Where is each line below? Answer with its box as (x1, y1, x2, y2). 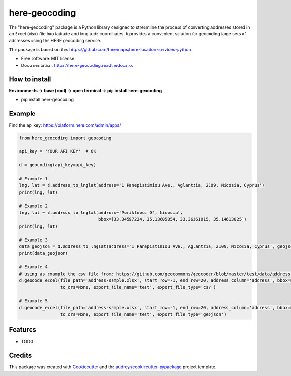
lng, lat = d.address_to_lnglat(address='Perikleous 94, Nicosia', (19, 210, 183, 215)
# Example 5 (19, 298, 48, 304)
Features (9, 326, 36, 334)
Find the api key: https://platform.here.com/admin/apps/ (9, 122, 121, 128)
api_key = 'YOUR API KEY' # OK (19, 148, 97, 154)
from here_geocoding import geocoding (19, 135, 112, 141)
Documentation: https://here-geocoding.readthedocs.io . (21, 62, 133, 68)
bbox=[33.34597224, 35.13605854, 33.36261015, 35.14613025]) (98, 216, 247, 222)
